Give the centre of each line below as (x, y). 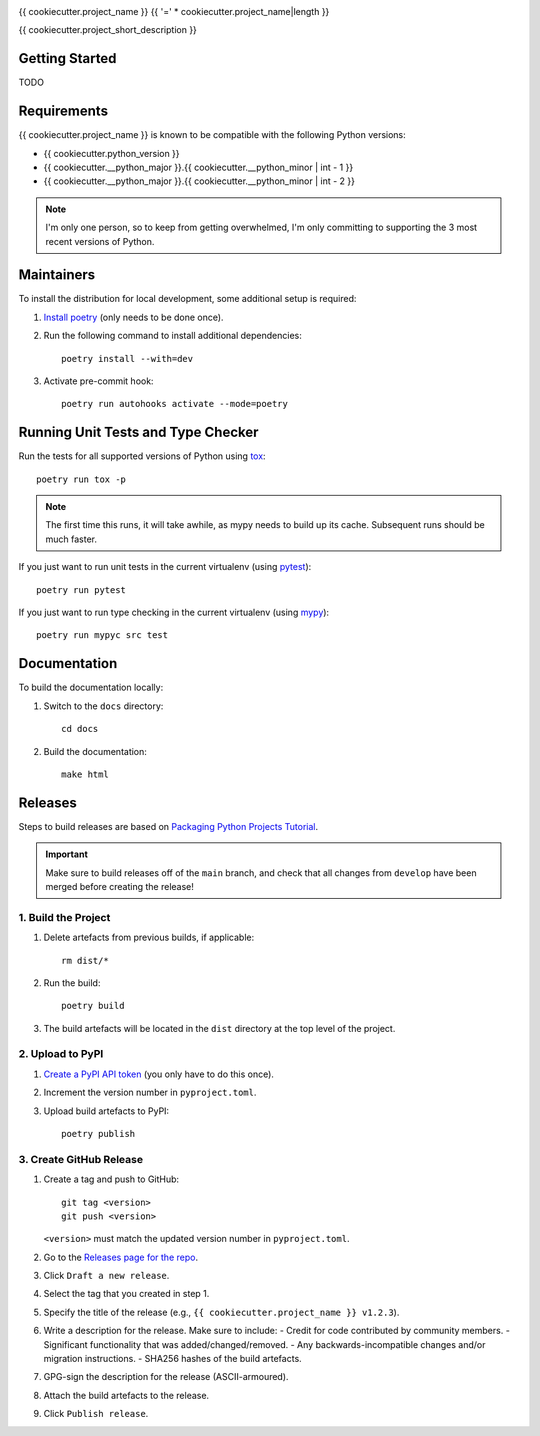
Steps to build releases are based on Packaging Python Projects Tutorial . (168, 826)
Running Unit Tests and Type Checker (138, 432)
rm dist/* (85, 960)
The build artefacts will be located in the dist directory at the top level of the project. (219, 1028)
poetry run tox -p (81, 479)
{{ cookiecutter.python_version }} (111, 153)
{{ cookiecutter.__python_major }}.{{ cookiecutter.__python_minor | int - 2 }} (199, 181)
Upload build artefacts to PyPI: (106, 1111)
